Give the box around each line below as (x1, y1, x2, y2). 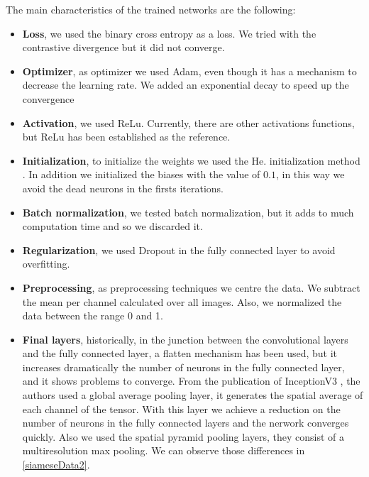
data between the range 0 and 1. (22, 308, 163, 323)
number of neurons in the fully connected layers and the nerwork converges (22, 415, 349, 430)
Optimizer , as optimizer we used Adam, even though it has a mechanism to (22, 63, 357, 78)
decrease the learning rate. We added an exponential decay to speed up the (22, 77, 349, 92)
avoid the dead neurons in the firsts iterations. (22, 180, 224, 195)
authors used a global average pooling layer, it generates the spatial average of (22, 388, 363, 402)
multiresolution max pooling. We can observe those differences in (22, 443, 305, 458)
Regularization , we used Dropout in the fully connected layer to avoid (22, 242, 336, 257)
